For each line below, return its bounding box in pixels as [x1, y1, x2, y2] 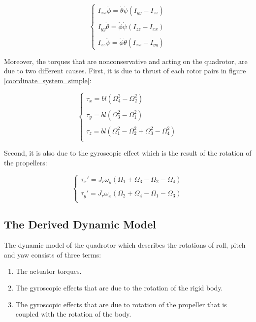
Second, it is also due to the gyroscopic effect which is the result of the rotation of [4, 148, 252, 158]
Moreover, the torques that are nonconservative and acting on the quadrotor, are [4, 56, 248, 66]
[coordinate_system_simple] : [4, 75, 92, 85]
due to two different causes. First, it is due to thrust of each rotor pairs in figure [4, 65, 246, 76]
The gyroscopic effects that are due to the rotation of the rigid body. [15, 282, 223, 292]
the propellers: [4, 157, 47, 167]
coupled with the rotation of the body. [15, 309, 131, 319]
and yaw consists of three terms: [4, 249, 101, 259]
